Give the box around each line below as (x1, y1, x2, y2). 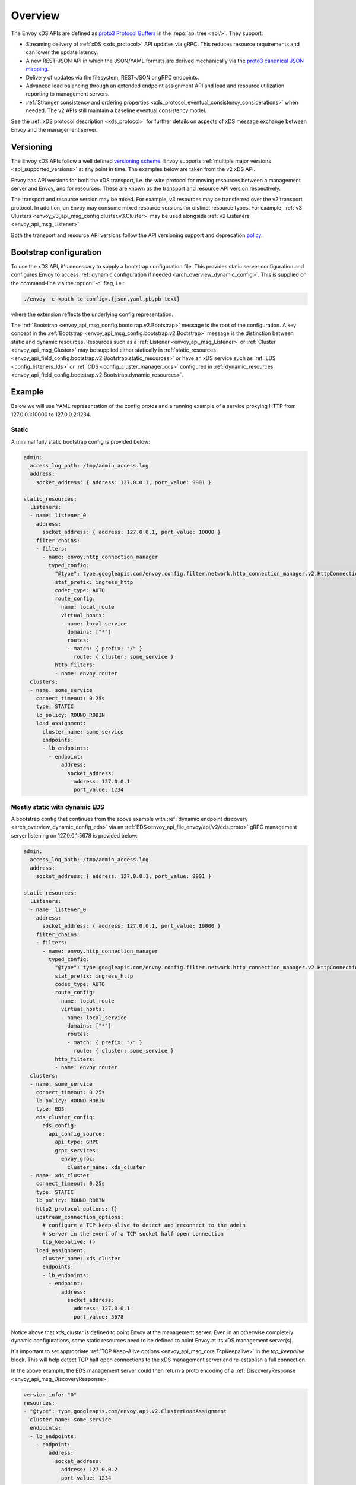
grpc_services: (54, 1147, 99, 1154)
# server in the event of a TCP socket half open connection (42, 1230, 224, 1237)
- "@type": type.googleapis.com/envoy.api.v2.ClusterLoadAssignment (23, 1408, 227, 1415)
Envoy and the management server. (11, 126, 98, 133)
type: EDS (36, 1105, 65, 1112)
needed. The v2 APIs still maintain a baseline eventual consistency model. (26, 107, 207, 114)
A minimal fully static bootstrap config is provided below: (11, 438, 151, 445)
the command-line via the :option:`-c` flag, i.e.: (11, 279, 125, 286)
